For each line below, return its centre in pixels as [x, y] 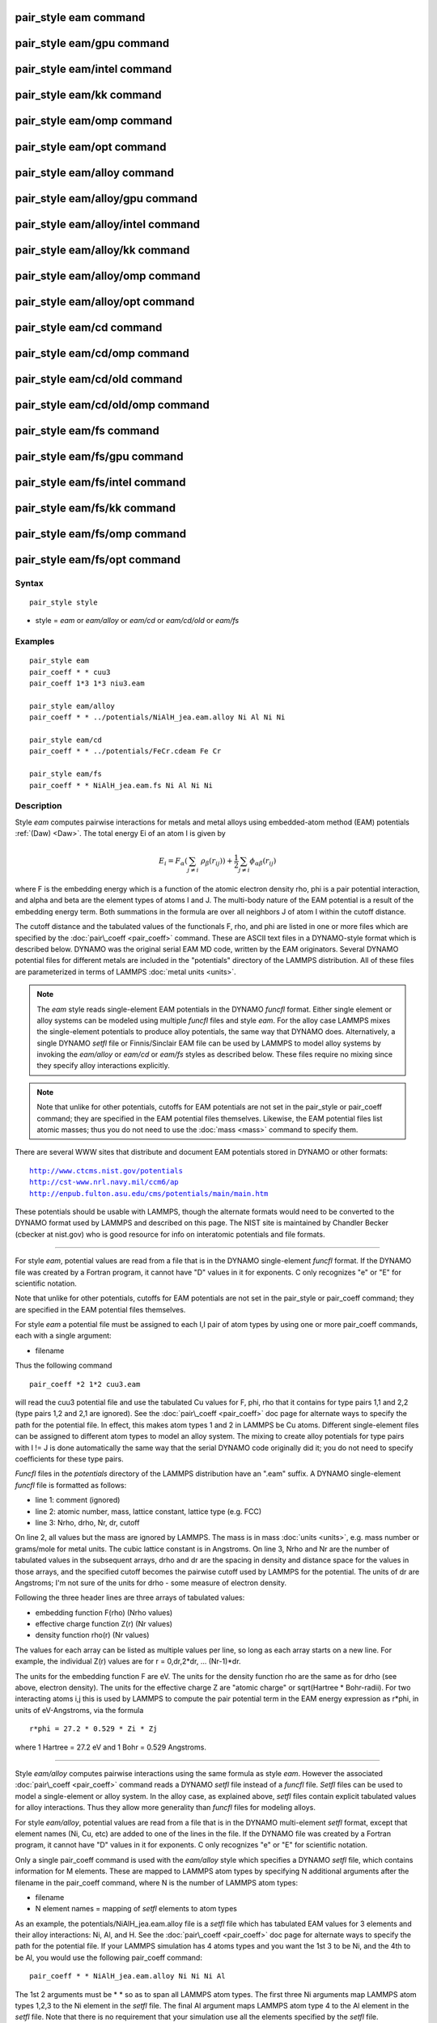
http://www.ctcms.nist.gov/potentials [106, 1171]
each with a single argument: [64, 1336]
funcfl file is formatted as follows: [71, 1485]
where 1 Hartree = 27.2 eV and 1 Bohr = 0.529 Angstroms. [110, 1747]
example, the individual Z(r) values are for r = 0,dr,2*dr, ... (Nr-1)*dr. [128, 1661]
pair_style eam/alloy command [94, 173]
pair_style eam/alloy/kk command [102, 250]
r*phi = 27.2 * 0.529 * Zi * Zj [93, 1729]
